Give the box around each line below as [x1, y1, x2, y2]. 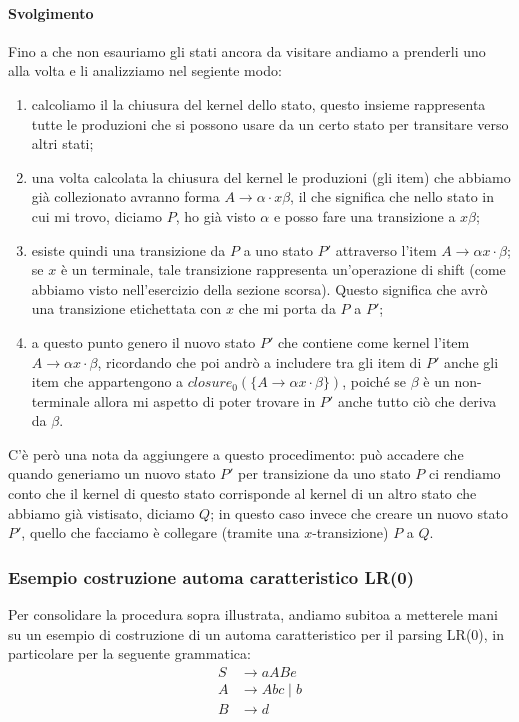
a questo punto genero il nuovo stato [31, 331, 256, 352]
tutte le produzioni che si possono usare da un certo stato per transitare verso [31, 113, 509, 134]
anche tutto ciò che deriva [337, 390, 497, 411]
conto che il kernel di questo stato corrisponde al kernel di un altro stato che [8, 483, 477, 504]
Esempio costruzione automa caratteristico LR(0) [8, 564, 414, 589]
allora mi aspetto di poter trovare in [94, 390, 316, 411]
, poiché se [342, 371, 406, 392]
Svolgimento [8, 2, 94, 23]
